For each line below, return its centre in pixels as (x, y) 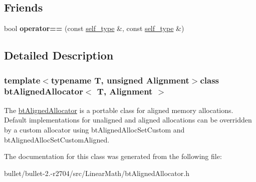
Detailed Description (59, 55)
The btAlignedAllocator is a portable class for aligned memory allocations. (119, 110)
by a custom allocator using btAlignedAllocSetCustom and (94, 129)
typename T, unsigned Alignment (120, 80)
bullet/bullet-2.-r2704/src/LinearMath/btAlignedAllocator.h (97, 173)
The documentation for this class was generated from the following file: (113, 156)
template (22, 80)
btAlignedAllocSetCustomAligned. (57, 139)
